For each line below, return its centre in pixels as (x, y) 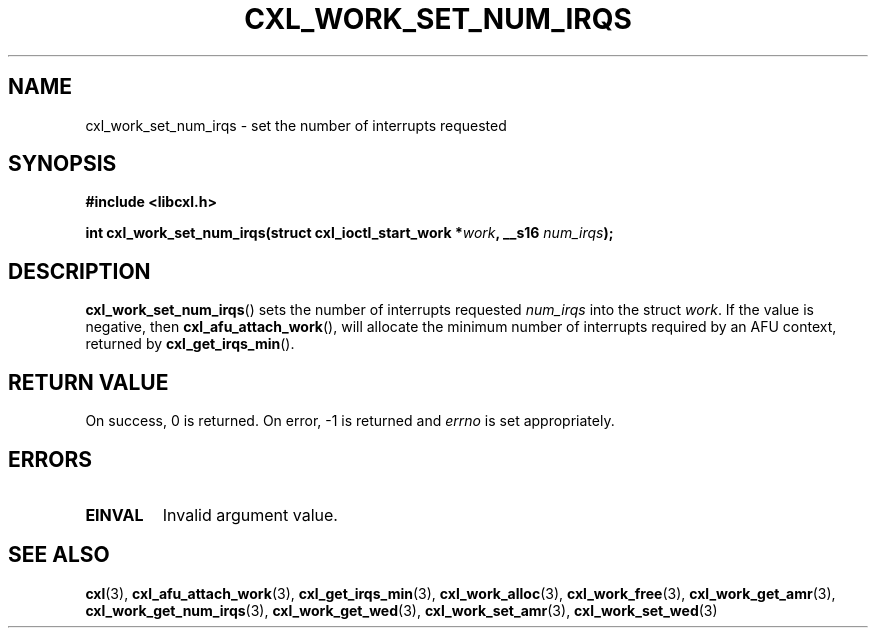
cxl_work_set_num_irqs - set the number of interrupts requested (296, 125)
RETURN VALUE (88, 382)
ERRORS (50, 459)
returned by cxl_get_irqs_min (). (190, 344)
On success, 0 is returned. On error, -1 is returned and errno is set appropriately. (350, 421)
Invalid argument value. (250, 514)
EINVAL (114, 514)
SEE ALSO (59, 555)
